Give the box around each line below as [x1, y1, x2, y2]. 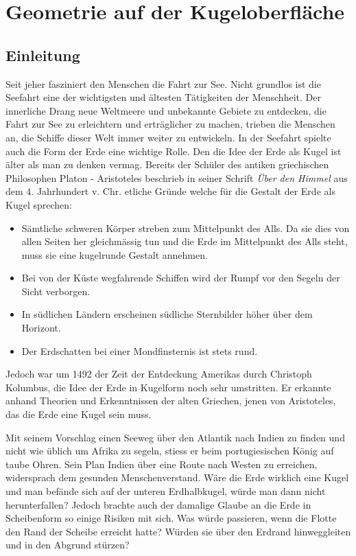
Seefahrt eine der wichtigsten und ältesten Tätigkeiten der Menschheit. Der [5, 90, 321, 104]
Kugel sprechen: [5, 197, 72, 211]
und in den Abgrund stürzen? [5, 537, 130, 552]
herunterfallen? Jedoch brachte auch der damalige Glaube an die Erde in [5, 497, 311, 511]
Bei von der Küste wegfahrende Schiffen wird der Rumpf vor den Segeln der [21, 270, 340, 285]
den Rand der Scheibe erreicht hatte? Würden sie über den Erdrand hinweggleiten [5, 524, 351, 538]
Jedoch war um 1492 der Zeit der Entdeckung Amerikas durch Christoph [5, 367, 312, 381]
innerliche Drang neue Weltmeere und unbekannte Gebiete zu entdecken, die [5, 103, 327, 117]
